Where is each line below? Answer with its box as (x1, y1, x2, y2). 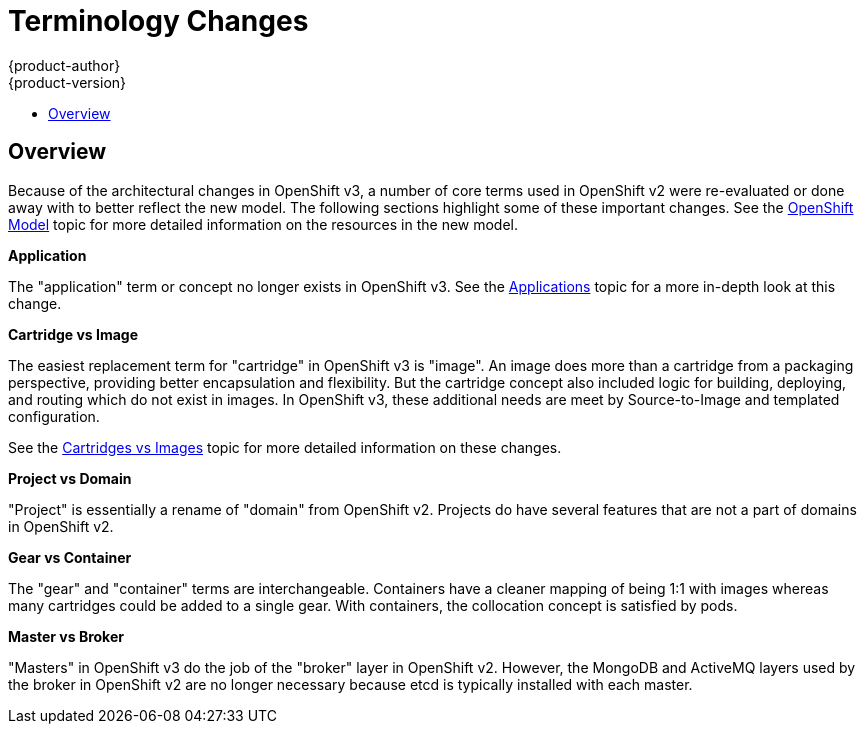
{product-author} (8, 56, 121, 74)
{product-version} (8, 73, 127, 91)
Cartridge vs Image (8, 325, 139, 343)
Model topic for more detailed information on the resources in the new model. (8, 215, 519, 233)
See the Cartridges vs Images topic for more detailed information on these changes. (8, 438, 562, 456)
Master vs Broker (8, 627, 124, 645)
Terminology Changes (8, 4, 309, 38)
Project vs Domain (8, 469, 132, 487)
